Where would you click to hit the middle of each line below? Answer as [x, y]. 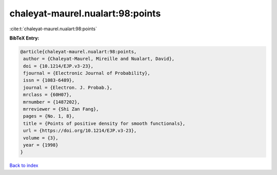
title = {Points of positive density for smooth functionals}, [104, 123]
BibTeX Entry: [24, 38]
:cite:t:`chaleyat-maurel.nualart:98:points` [53, 29]
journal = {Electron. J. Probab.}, [68, 87]
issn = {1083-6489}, [49, 80]
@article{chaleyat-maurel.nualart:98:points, [78, 52]
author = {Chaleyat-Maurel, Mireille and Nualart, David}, [99, 59]
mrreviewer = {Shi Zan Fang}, [61, 109]
